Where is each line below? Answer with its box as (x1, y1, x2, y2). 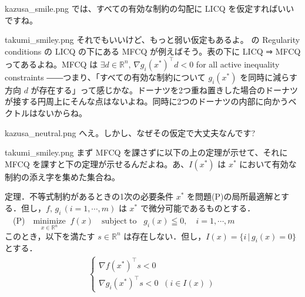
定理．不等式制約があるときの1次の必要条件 (5, 190, 173, 203)
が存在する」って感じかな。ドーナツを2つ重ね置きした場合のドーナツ (31, 83, 298, 96)
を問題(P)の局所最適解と (187, 190, 281, 203)
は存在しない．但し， (123, 230, 206, 242)
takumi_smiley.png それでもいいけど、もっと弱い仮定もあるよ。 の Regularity (5, 33, 300, 46)
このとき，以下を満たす (5, 230, 95, 242)
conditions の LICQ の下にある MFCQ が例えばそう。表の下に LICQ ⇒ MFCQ (5, 45, 301, 57)
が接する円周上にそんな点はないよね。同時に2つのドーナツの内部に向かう (5, 95, 289, 107)
